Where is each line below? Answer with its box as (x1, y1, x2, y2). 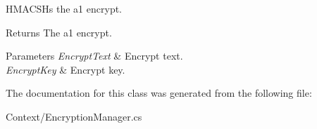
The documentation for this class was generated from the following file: (6, 86, 312, 100)
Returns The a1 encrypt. (6, 25, 112, 39)
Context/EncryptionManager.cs (6, 109, 142, 123)
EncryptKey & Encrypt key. (6, 62, 125, 76)
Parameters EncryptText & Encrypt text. (6, 48, 183, 63)
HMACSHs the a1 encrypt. (6, 1, 123, 15)
